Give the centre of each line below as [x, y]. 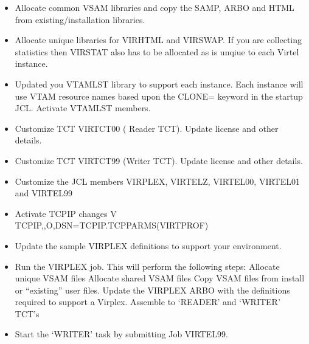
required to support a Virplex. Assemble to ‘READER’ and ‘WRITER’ [148, 302]
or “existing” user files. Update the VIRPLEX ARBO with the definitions [152, 290]
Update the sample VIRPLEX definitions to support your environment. [148, 245]
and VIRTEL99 [44, 193]
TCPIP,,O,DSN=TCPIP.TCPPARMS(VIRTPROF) [112, 225]
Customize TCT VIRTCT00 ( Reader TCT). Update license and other [147, 128]
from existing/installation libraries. [80, 19]
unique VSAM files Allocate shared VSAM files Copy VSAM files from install [160, 278]
